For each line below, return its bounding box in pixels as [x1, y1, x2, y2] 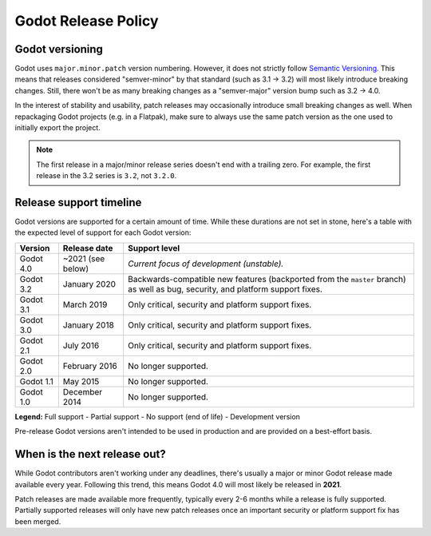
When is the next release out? [14, 447, 167, 461]
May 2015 [62, 375, 100, 387]
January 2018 [62, 320, 115, 331]
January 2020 [62, 278, 116, 289]
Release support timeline [14, 196, 142, 209]
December [62, 386, 103, 397]
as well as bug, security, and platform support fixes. [128, 284, 323, 295]
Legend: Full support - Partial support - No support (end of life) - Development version [14, 411, 301, 421]
